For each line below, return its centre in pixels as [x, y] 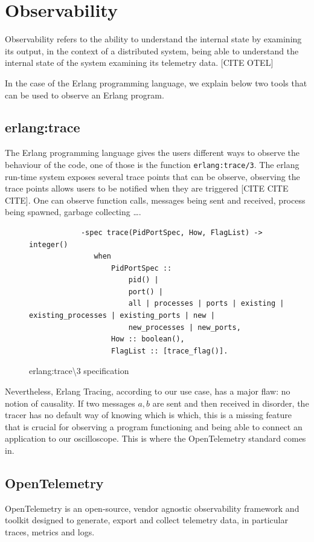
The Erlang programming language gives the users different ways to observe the [152, 153]
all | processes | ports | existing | [206, 304]
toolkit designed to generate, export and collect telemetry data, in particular [146, 520]
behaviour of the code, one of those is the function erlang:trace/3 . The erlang [152, 164]
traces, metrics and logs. [50, 532]
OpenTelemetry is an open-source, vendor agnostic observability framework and [152, 508]
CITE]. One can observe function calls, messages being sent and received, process [155, 200]
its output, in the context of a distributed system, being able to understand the [152, 50]
